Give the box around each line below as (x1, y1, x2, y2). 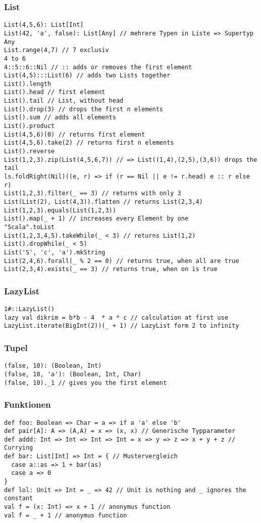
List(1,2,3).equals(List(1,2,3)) (4, 206, 116, 214)
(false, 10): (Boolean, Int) (4, 362, 102, 370)
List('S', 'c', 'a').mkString (4, 248, 106, 256)
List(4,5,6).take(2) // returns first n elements (4, 139, 174, 147)
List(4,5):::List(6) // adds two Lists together (4, 72, 171, 79)
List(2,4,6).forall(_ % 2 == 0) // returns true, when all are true (4, 257, 239, 265)
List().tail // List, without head (4, 97, 124, 105)
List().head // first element (4, 89, 106, 96)
